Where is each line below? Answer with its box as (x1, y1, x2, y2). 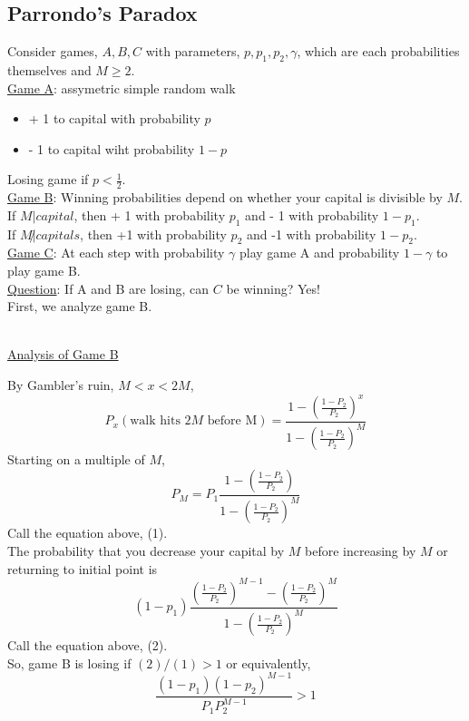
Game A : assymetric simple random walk (7, 78, 236, 97)
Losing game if (7, 170, 89, 189)
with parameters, (145, 42, 240, 61)
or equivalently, (226, 653, 311, 672)
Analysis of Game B (7, 345, 119, 364)
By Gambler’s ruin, (7, 375, 114, 394)
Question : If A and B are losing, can (7, 278, 210, 297)
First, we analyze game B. (7, 297, 152, 316)
